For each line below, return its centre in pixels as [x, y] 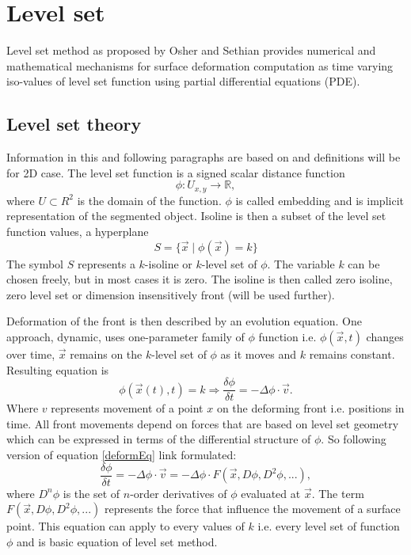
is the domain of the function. [149, 200]
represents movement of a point [127, 408]
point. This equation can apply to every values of [126, 526]
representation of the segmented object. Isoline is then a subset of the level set [196, 216]
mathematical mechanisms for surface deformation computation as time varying [200, 65]
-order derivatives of [179, 493]
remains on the [106, 354]
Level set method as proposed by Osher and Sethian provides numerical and [191, 50]
